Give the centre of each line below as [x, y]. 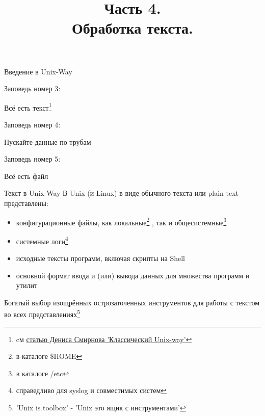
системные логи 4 [42, 240]
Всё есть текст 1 [28, 107]
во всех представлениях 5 [42, 314]
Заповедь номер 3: [32, 88]
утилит [27, 285]
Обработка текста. [132, 28]
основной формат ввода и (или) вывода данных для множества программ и [133, 275]
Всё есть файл [26, 176]
